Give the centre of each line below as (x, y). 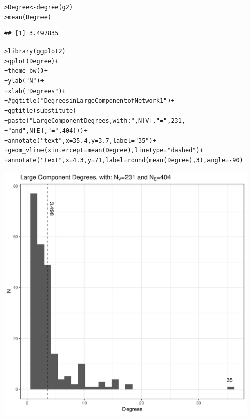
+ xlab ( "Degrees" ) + (35, 91)
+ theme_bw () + (26, 71)
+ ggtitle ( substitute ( (40, 111)
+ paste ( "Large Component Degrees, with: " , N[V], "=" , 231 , (95, 121)
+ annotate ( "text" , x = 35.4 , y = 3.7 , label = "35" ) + (80, 140)
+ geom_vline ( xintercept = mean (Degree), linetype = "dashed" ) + (104, 151)
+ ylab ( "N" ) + (24, 81)
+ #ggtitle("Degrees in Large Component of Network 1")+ (89, 101)
